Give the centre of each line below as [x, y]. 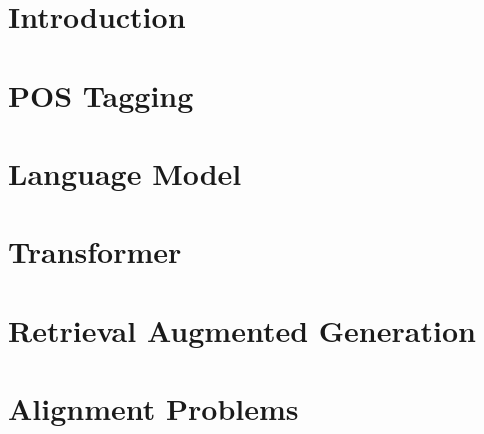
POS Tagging [101, 94]
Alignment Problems [153, 408]
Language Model [125, 172]
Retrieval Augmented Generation [242, 329]
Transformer [95, 251]
